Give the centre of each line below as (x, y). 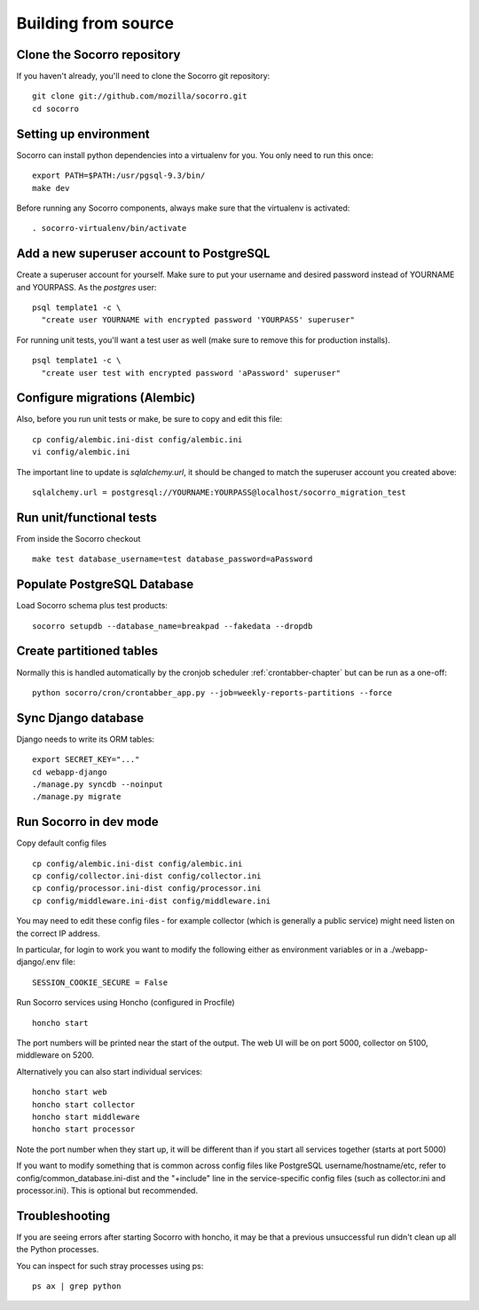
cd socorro (56, 108)
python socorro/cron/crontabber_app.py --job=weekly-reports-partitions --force (212, 692)
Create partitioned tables (87, 651)
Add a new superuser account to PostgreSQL (143, 254)
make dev (51, 188)
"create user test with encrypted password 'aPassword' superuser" (191, 373)
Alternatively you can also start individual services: (110, 1071)
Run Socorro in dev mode (87, 822)
